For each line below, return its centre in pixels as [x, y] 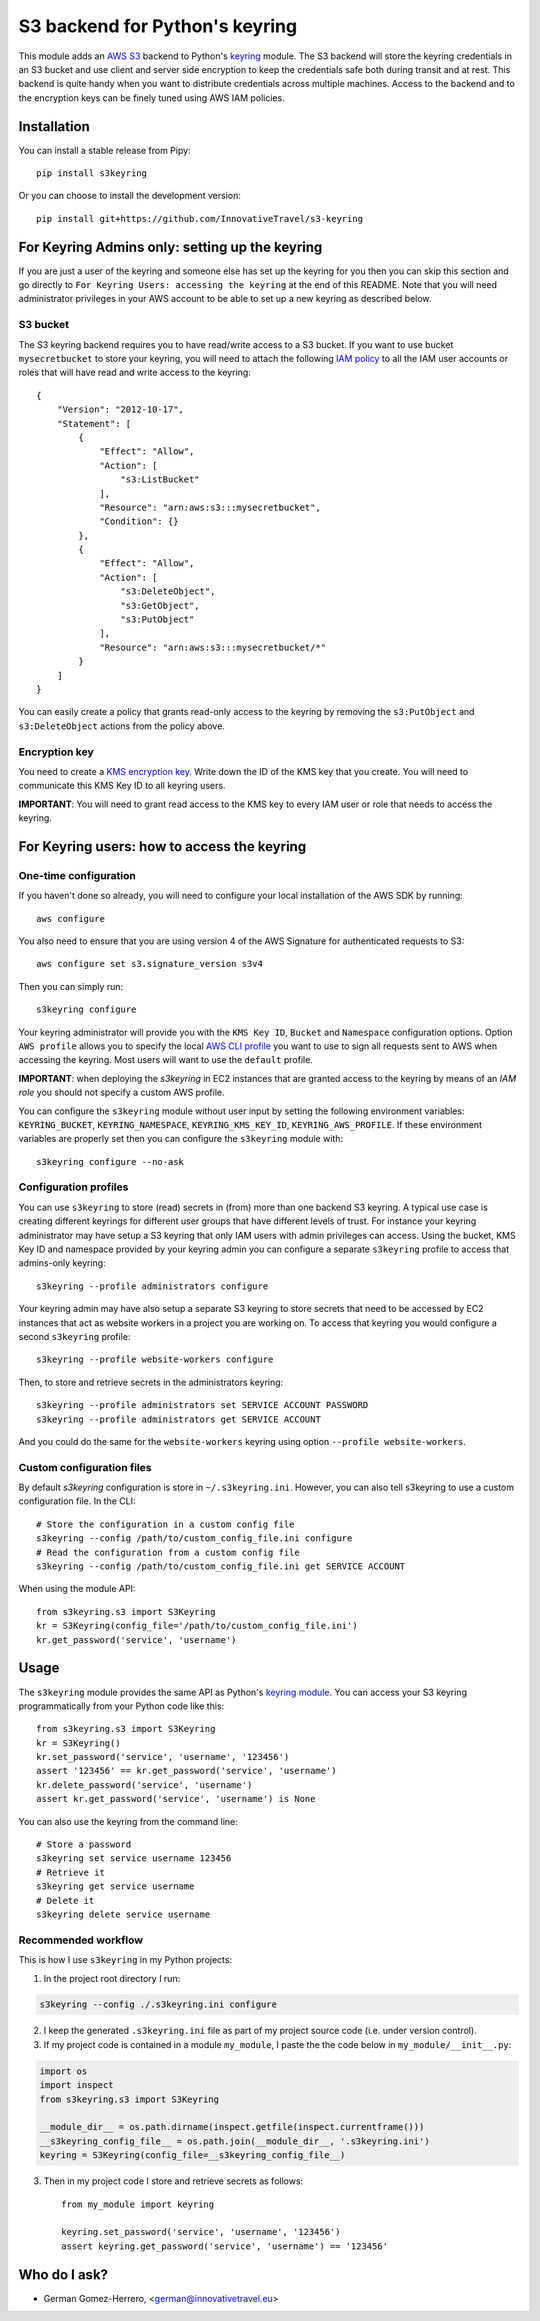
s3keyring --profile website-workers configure [155, 1359]
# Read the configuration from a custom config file [168, 1552]
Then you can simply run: [71, 986]
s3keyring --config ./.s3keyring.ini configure [158, 2004]
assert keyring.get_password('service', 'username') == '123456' [225, 2246]
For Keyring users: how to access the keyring [162, 846]
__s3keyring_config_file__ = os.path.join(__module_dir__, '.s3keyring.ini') [234, 2141]
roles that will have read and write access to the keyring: [135, 372]
